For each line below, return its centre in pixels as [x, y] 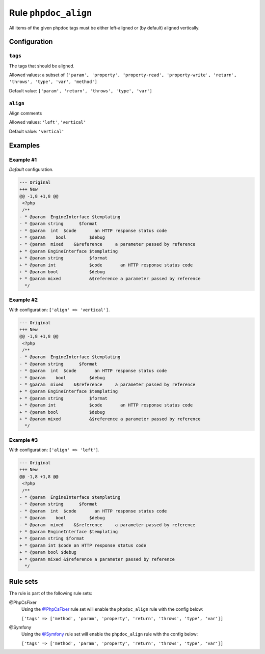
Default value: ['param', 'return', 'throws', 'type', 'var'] [80, 90]
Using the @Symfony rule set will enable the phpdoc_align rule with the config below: [110, 634]
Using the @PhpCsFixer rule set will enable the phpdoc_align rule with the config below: [112, 609]
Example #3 [24, 440]
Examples [25, 145]
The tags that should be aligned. [42, 66]
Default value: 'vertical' [37, 131]
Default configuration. [31, 169]
